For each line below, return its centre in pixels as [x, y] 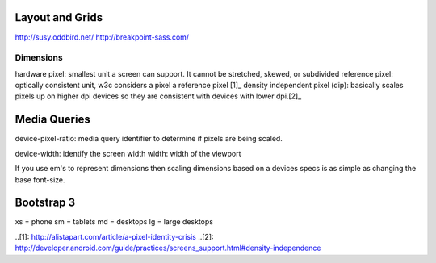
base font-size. [40, 180]
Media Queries [52, 120]
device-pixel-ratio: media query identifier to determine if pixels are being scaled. [149, 139]
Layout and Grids [59, 17]
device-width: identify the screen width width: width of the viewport [128, 153]
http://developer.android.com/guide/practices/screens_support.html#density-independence [168, 248]
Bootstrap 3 [45, 203]
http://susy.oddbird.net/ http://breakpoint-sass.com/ [102, 37]
